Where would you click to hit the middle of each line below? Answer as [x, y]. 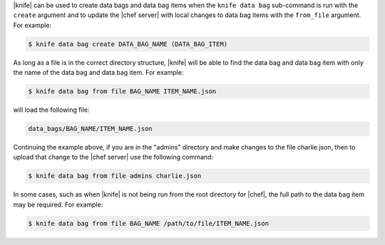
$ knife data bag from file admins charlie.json [115, 176]
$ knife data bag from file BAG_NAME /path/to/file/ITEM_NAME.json [149, 223]
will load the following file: [51, 110]
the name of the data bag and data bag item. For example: [98, 73]
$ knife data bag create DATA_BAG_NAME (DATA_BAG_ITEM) [128, 44]
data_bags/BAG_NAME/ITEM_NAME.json [90, 129]
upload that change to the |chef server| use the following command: [113, 157]
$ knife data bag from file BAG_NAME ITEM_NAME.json [122, 92]
